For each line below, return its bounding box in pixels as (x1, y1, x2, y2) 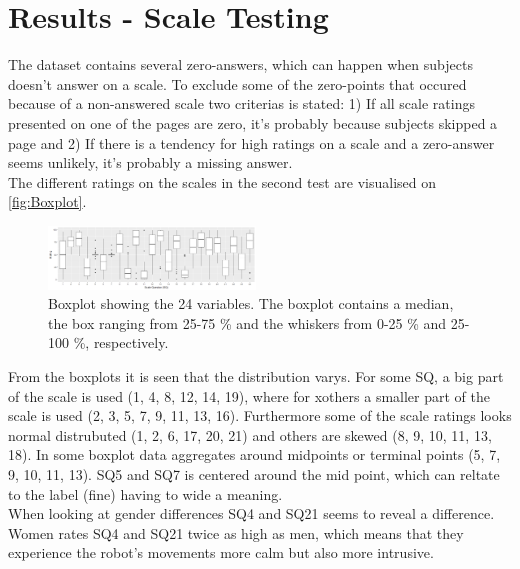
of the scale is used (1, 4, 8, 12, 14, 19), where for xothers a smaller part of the (8, 385, 490, 406)
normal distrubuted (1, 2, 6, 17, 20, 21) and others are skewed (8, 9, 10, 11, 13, (8, 424, 492, 445)
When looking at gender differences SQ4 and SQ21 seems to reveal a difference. (8, 503, 495, 524)
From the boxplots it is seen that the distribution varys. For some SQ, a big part (8, 365, 504, 386)
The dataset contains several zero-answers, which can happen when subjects (8, 54, 473, 75)
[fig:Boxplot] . (8, 191, 87, 212)
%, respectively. (73, 332, 169, 353)
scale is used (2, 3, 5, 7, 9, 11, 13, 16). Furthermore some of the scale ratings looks (8, 405, 512, 426)
